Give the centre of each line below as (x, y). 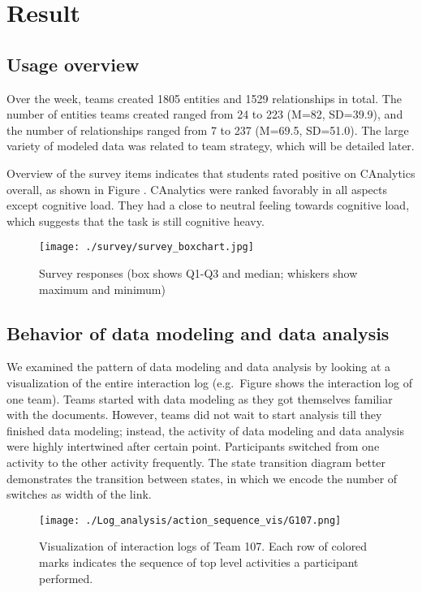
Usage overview (73, 64)
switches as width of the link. (79, 494)
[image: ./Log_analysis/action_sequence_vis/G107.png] (190, 520)
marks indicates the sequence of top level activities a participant (199, 562)
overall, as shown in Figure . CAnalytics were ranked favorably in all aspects (197, 189)
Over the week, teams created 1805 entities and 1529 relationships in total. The (204, 98)
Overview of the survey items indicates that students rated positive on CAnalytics (211, 173)
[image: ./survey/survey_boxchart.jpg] (146, 247)
